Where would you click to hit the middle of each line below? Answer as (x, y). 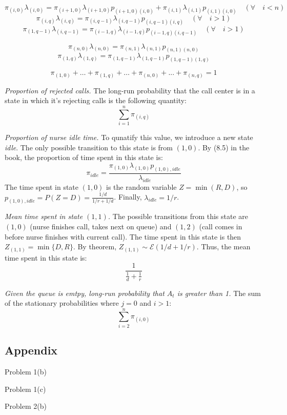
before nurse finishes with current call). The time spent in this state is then (123, 236)
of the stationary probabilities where (62, 303)
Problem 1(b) (26, 372)
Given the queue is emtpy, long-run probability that (85, 293)
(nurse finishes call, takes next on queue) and (101, 226)
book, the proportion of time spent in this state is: (84, 157)
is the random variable (141, 186)
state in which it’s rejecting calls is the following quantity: (96, 100)
